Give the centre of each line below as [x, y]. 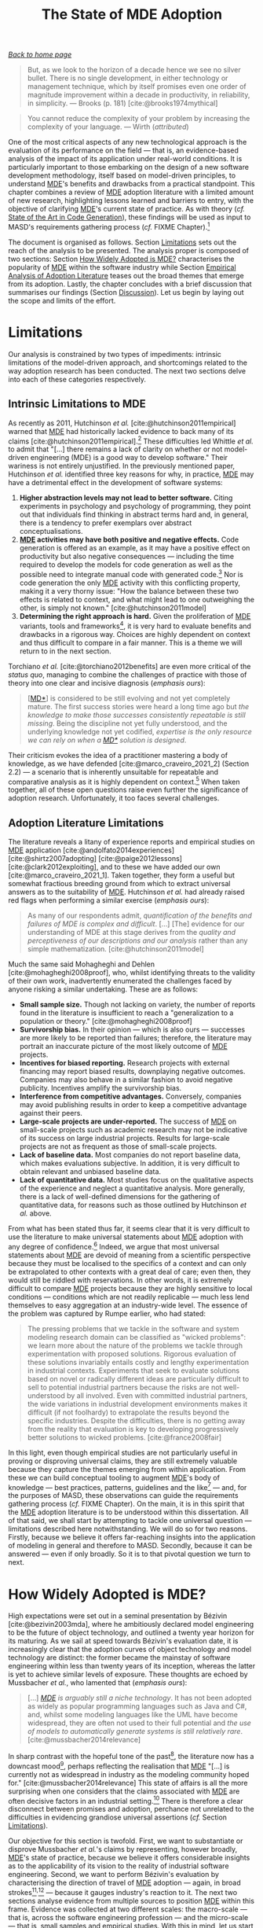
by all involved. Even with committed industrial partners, [157, 1395]
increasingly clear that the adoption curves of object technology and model [130, 1650]
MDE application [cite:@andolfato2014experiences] [91, 850]
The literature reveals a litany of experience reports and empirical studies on [131, 842]
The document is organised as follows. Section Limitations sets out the [122, 242]
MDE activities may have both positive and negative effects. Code [129, 539]
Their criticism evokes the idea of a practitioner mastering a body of [118, 755]
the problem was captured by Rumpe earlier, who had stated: [107, 1313]
